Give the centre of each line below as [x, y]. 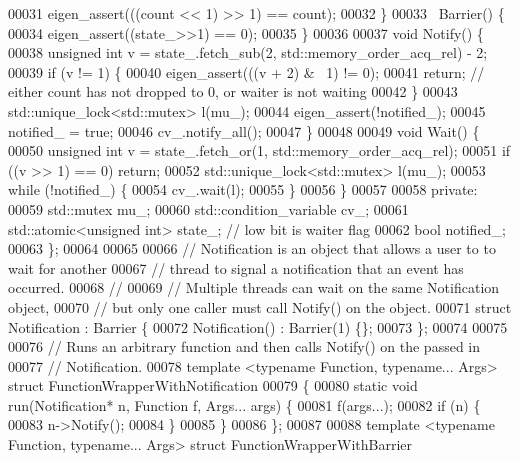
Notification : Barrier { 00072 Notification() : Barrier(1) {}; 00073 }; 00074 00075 [258, 326]
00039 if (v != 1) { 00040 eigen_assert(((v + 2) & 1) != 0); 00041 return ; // [246, 71]
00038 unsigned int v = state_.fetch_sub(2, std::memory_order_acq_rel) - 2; [248, 52]
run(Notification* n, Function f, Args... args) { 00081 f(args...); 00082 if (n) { [244, 404]
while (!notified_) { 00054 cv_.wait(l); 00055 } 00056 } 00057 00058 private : [243, 189]
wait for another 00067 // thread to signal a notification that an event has [236, 267]
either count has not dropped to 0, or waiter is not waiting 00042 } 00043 [233, 91]
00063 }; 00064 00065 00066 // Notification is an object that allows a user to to [252, 248]
